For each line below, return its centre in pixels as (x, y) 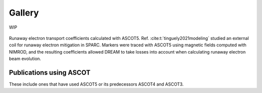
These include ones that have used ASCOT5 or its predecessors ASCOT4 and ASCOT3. (96, 84)
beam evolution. (25, 59)
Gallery (24, 13)
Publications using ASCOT (50, 72)
